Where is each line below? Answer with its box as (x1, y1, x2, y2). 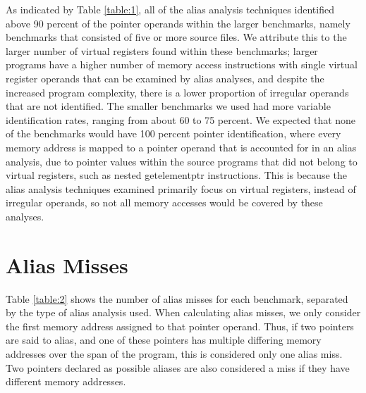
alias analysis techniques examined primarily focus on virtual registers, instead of (6, 181, 356, 196)
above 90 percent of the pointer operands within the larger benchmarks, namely (6, 15, 350, 30)
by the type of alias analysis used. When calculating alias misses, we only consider (6, 305, 361, 320)
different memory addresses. (6, 374, 126, 389)
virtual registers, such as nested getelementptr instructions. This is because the (6, 168, 347, 182)
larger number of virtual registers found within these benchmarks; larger (6, 43, 318, 58)
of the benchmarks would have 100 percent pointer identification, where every (6, 126, 341, 141)
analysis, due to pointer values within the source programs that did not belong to (6, 154, 358, 168)
